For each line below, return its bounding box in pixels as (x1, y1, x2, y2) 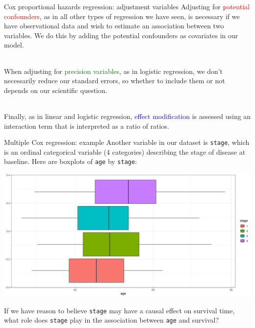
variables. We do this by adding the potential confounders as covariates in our (4, 30, 238, 40)
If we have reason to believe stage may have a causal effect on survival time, (4, 305, 235, 315)
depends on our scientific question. (4, 85, 107, 95)
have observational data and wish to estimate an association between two (4, 21, 224, 31)
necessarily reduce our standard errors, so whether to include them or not (4, 75, 225, 86)
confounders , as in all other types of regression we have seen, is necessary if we (4, 11, 240, 21)
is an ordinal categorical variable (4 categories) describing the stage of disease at (4, 146, 246, 157)
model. (4, 40, 24, 50)
